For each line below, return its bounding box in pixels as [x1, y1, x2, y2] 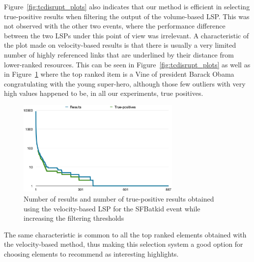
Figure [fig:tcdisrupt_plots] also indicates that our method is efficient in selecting [4, 1, 250, 11]
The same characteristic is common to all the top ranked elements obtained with [4, 229, 247, 239]
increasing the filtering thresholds [24, 213, 124, 223]
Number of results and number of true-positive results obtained [24, 194, 214, 204]
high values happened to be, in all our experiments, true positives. [4, 88, 203, 98]
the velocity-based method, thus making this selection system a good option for [4, 239, 243, 249]
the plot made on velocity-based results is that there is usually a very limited [4, 40, 236, 50]
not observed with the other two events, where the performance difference [4, 21, 226, 31]
